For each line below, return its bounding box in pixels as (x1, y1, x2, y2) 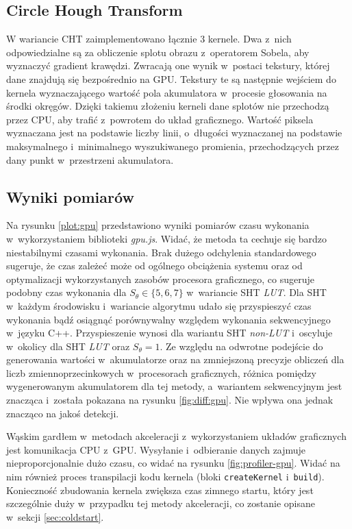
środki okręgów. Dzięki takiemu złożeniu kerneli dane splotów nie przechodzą (6, 99, 329, 113)
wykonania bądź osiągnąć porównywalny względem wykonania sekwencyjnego (6, 312, 331, 326)
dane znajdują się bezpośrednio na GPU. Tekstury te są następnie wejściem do (6, 71, 336, 86)
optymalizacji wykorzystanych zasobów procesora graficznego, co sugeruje (6, 271, 315, 286)
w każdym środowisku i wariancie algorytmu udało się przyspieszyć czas (6, 298, 312, 312)
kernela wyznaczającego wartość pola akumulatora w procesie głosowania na (6, 85, 327, 99)
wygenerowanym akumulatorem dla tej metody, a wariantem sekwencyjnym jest (6, 379, 342, 393)
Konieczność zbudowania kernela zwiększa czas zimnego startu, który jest (6, 482, 314, 497)
